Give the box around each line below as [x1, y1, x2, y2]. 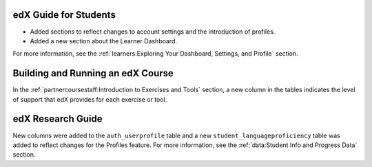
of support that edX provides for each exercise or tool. [12, 95, 167, 103]
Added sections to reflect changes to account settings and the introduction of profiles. [30, 27, 276, 36]
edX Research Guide [12, 113, 103, 125]
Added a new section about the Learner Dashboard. [30, 36, 178, 45]
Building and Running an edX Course [12, 67, 174, 79]
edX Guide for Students [12, 9, 116, 21]
